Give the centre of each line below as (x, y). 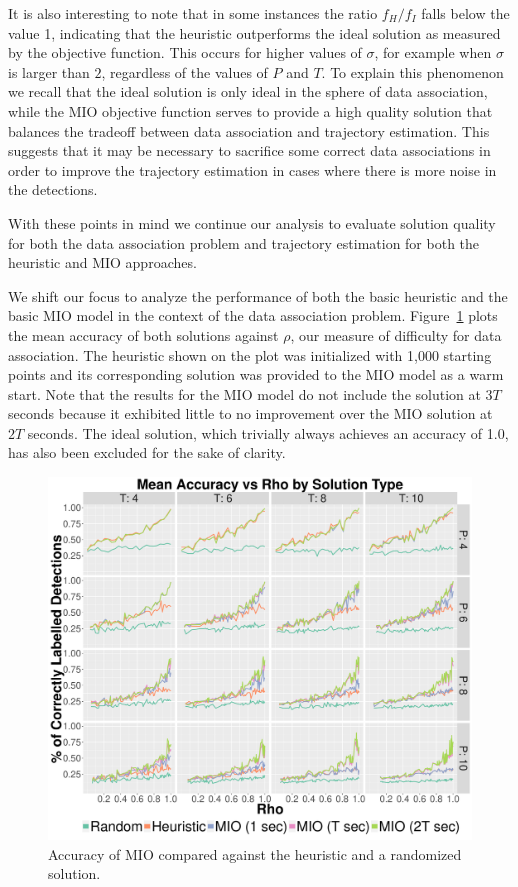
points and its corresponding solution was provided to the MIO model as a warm (256, 374)
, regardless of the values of (184, 71)
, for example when (433, 52)
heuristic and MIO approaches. (102, 262)
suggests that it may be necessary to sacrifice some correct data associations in (249, 150)
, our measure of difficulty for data (396, 334)
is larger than (49, 71)
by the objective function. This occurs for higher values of (185, 52)
